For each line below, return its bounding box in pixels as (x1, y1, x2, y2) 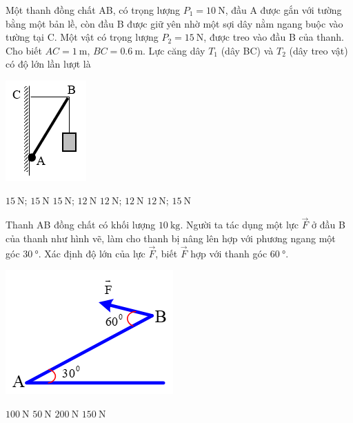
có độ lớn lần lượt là (6, 57, 91, 71)
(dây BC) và (221, 43, 274, 57)
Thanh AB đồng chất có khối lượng (6, 217, 156, 232)
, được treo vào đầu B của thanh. (203, 30, 344, 44)
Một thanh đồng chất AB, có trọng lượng (6, 3, 181, 17)
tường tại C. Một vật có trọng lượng (6, 30, 159, 44)
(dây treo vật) (289, 43, 348, 57)
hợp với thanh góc (190, 246, 268, 260)
